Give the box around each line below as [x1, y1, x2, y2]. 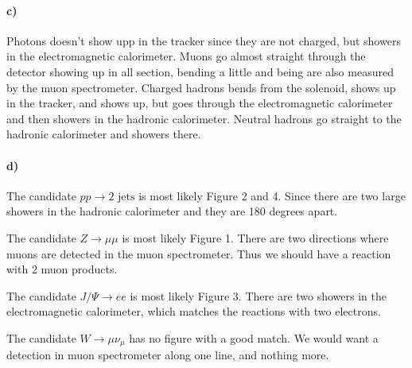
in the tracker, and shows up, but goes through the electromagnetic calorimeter [6, 95, 393, 111]
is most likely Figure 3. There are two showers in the [130, 287, 387, 304]
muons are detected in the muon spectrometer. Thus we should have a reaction [6, 245, 391, 261]
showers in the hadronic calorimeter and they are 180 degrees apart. [6, 203, 338, 219]
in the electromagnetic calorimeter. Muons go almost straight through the [6, 48, 366, 64]
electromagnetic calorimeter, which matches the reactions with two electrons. [6, 303, 381, 320]
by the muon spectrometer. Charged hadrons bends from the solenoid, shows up [6, 79, 396, 95]
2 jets [108, 191, 135, 203]
